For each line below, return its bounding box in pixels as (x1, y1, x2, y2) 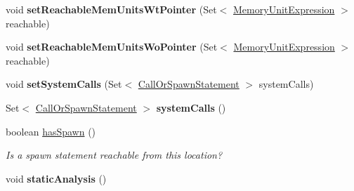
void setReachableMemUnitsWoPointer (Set (6, 39, 218, 54)
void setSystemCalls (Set (6, 77, 122, 91)
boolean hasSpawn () (6, 124, 96, 138)
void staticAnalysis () (6, 171, 107, 185)
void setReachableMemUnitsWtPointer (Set (6, 2, 217, 16)
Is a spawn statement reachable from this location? (6, 147, 223, 162)
